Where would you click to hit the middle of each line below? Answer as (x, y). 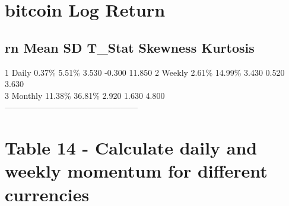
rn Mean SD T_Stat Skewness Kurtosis (130, 47)
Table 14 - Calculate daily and (131, 148)
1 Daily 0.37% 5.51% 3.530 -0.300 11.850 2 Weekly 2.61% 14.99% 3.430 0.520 (145, 72)
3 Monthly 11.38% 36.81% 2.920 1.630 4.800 (85, 95)
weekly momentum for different (136, 171)
